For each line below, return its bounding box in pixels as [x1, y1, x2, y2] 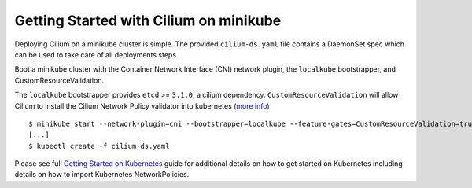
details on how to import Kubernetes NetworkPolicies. [14, 170, 190, 179]
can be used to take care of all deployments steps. [14, 50, 179, 59]
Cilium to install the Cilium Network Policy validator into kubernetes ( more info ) [14, 101, 271, 110]
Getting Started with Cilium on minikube [14, 12, 282, 29]
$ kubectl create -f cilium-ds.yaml [28, 142, 170, 150]
